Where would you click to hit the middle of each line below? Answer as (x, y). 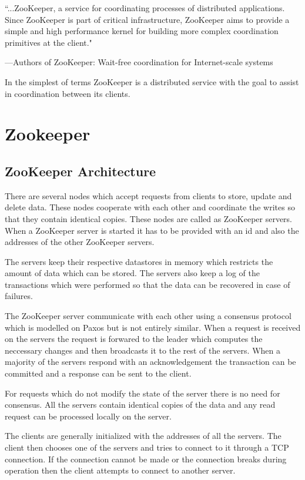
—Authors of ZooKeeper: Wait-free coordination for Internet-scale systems (139, 62)
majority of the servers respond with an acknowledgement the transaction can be (150, 362)
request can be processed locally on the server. (88, 416)
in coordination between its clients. (68, 93)
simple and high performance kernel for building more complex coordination (142, 31)
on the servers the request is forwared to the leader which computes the (134, 339)
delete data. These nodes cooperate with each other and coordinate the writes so (150, 207)
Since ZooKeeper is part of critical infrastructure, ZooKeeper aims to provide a (147, 19)
